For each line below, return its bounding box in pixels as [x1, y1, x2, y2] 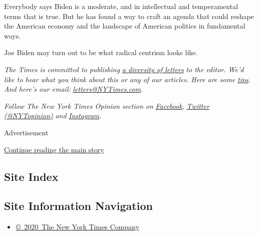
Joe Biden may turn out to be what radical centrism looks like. [4, 47, 198, 58]
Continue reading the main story [4, 144, 104, 154]
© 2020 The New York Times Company [16, 221, 139, 232]
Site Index [4, 168, 59, 184]
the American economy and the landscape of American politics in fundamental [4, 21, 245, 31]
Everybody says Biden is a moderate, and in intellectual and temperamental [4, 1, 238, 11]
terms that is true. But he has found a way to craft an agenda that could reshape [4, 11, 254, 21]
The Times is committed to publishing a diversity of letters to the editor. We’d [4, 64, 244, 74]
